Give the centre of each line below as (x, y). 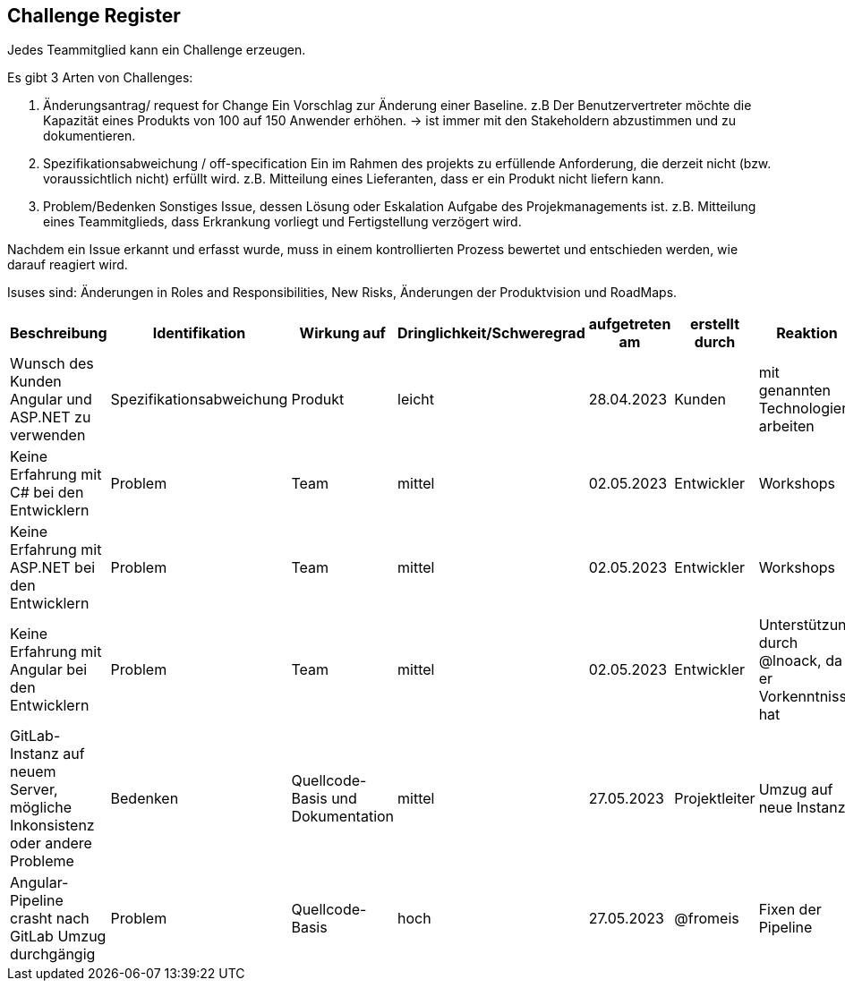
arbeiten (786, 426)
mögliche (41, 808)
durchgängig (53, 954)
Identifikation (199, 333)
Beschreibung (59, 333)
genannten (794, 391)
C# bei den (47, 493)
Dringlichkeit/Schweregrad (491, 333)
